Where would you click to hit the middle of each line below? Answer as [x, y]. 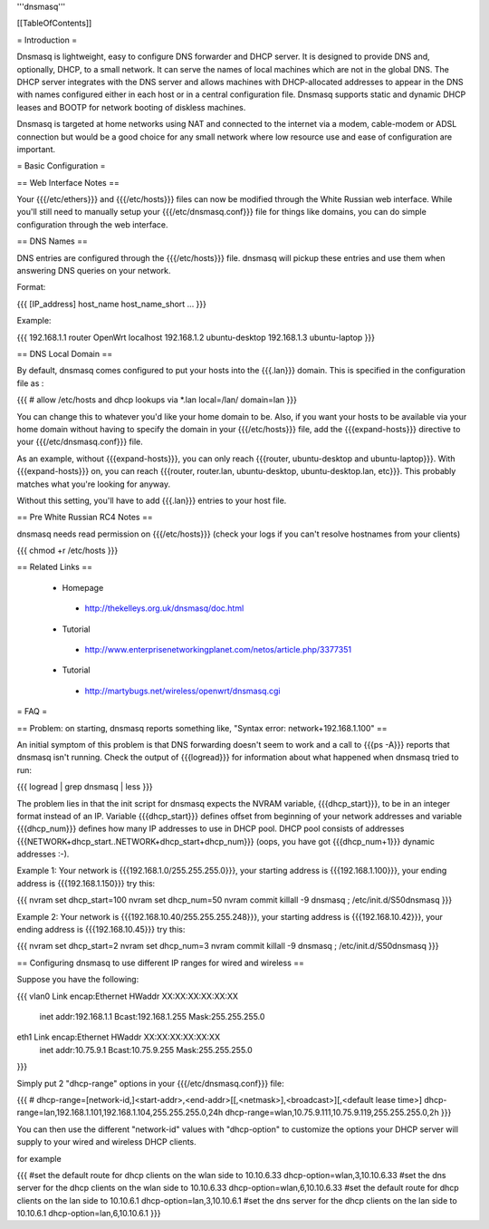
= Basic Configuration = [61, 166]
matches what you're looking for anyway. [94, 484]
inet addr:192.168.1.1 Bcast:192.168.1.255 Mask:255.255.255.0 [152, 1016]
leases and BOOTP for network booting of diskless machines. [131, 107]
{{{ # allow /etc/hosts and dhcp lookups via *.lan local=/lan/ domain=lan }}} [157, 400]
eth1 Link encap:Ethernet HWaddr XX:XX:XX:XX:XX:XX [119, 1037]
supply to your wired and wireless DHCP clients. [106, 1142]
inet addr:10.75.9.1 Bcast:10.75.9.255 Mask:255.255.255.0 [146, 1050]
